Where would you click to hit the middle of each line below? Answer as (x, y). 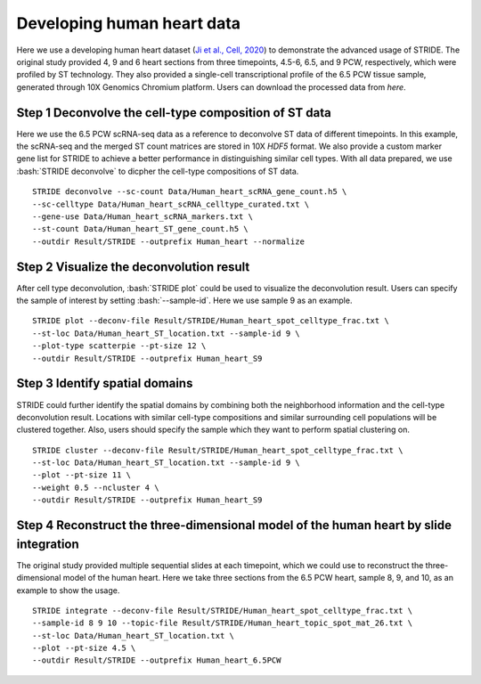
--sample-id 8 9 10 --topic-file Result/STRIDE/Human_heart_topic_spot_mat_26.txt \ (223, 623)
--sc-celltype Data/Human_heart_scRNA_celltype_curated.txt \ (171, 204)
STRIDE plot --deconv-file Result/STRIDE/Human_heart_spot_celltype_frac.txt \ (211, 321)
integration (48, 544)
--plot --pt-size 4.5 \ (84, 648)
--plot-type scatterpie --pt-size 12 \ (119, 346)
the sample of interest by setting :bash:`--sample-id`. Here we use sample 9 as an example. (184, 301)
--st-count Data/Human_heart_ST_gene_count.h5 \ (140, 229)
